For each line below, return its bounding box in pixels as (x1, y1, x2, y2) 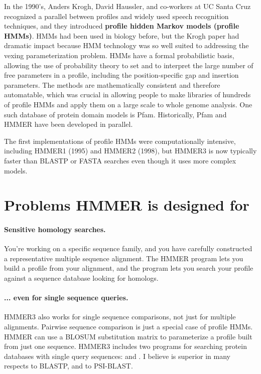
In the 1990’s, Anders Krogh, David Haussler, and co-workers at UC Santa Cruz (4, 1, 251, 11)
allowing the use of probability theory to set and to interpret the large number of (4, 60, 253, 70)
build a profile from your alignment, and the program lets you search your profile (4, 263, 253, 273)
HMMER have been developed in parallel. (4, 119, 133, 129)
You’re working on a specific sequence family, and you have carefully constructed (4, 243, 252, 254)
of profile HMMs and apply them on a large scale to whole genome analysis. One (4, 99, 252, 109)
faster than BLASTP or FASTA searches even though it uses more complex (4, 155, 236, 165)
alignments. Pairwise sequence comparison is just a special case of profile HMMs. (4, 321, 253, 332)
